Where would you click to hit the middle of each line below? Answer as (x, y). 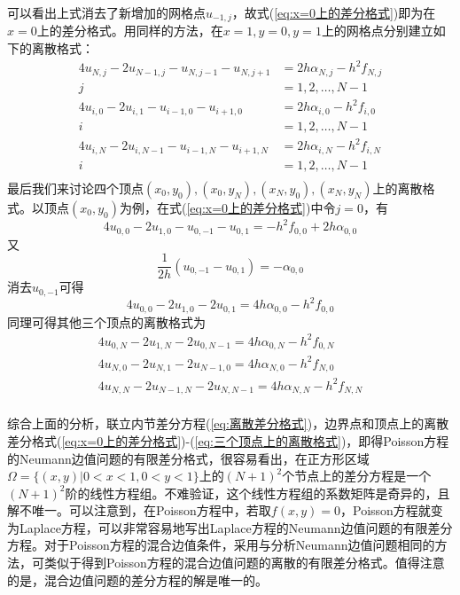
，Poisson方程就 (385, 510)
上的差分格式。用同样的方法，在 (130, 31)
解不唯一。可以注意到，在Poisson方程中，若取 (139, 510)
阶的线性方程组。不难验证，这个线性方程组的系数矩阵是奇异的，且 (257, 493)
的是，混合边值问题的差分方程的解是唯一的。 (137, 579)
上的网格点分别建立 (377, 31)
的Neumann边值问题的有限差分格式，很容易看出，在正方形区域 (188, 458)
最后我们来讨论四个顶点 (75, 188)
